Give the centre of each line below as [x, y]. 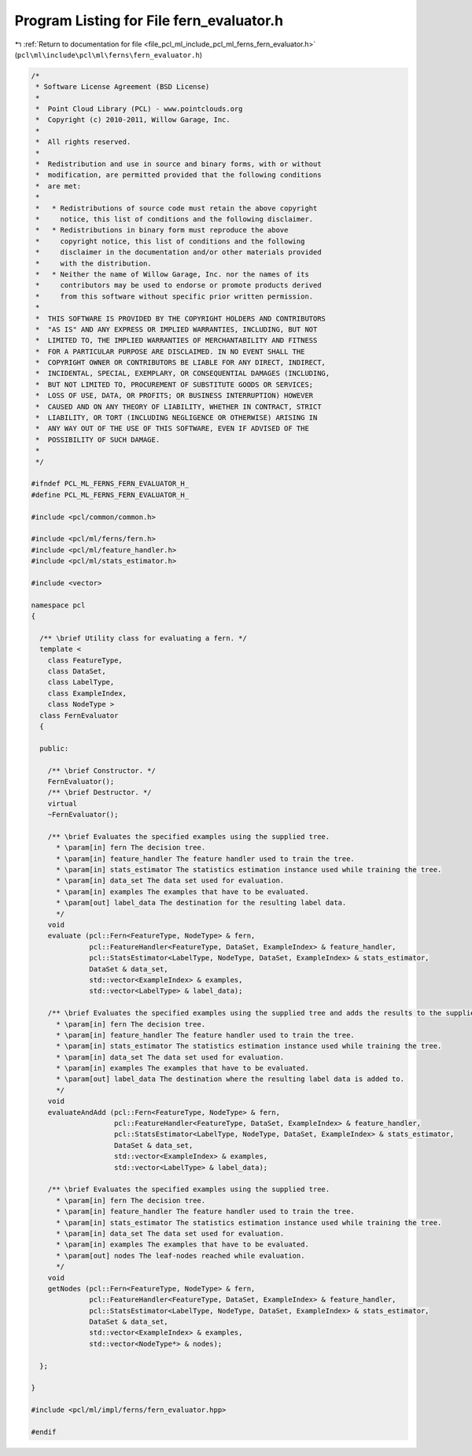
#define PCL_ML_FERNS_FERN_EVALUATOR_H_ [110, 495]
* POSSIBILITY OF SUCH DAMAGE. [98, 440]
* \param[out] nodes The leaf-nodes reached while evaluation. [181, 1255]
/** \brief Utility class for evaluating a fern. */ [143, 638]
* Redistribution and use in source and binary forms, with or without [179, 164]
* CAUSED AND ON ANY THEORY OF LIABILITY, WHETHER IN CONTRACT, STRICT [179, 407]
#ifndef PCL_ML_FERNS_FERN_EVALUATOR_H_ [110, 484]
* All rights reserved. [83, 142]
